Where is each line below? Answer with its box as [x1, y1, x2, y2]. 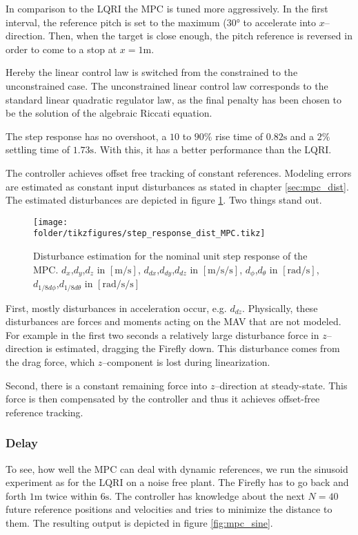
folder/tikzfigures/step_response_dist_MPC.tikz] [33, 228, 266, 239]
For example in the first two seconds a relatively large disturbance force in [6, 327, 319, 342]
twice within [46, 488, 98, 503]
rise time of [215, 128, 263, 143]
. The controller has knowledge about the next [109, 488, 305, 503]
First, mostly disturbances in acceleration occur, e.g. [6, 300, 227, 315]
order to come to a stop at [6, 41, 117, 56]
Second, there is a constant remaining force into [6, 378, 208, 392]
